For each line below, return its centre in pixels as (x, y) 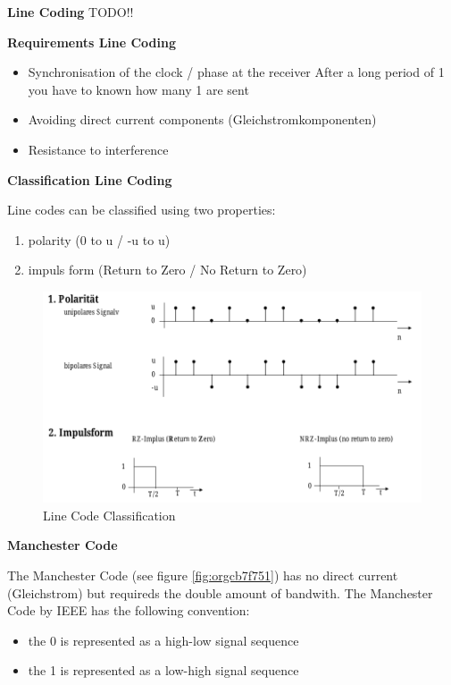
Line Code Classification (109, 515)
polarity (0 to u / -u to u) (99, 239)
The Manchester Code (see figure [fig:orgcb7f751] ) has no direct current (203, 575)
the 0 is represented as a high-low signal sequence (163, 640)
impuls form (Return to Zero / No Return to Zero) (167, 270)
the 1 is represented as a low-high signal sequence (163, 670)
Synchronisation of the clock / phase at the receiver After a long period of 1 (236, 72)
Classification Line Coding (90, 179)
